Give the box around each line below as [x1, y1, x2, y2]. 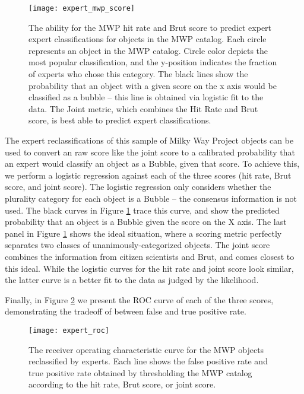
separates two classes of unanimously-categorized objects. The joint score [5, 239, 270, 251]
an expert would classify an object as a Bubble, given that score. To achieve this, [5, 157, 300, 170]
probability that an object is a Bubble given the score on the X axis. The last [5, 215, 287, 228]
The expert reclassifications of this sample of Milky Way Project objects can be [5, 134, 294, 146]
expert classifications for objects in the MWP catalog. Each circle [28, 33, 267, 45]
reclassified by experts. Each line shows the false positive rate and [28, 355, 268, 367]
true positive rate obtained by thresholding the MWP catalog [28, 366, 252, 379]
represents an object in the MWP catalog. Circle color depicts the [28, 44, 268, 56]
